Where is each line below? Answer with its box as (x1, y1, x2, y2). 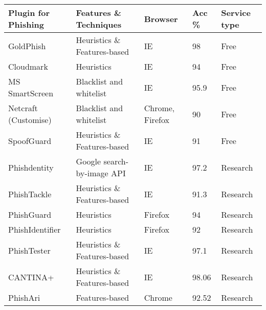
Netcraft (8, 102, 38, 114)
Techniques (76, 18, 122, 30)
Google (76, 155, 101, 167)
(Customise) (8, 114, 52, 126)
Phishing (8, 18, 44, 30)
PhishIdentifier (8, 223, 61, 235)
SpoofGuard (8, 134, 52, 147)
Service (221, 7, 251, 18)
